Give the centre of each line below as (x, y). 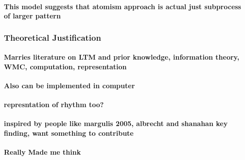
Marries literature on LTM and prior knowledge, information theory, (122, 57)
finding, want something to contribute (69, 133)
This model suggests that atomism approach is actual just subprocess (122, 6)
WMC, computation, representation (65, 66)
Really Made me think (43, 152)
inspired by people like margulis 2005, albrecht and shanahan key (116, 123)
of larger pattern (32, 16)
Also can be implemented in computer (70, 85)
